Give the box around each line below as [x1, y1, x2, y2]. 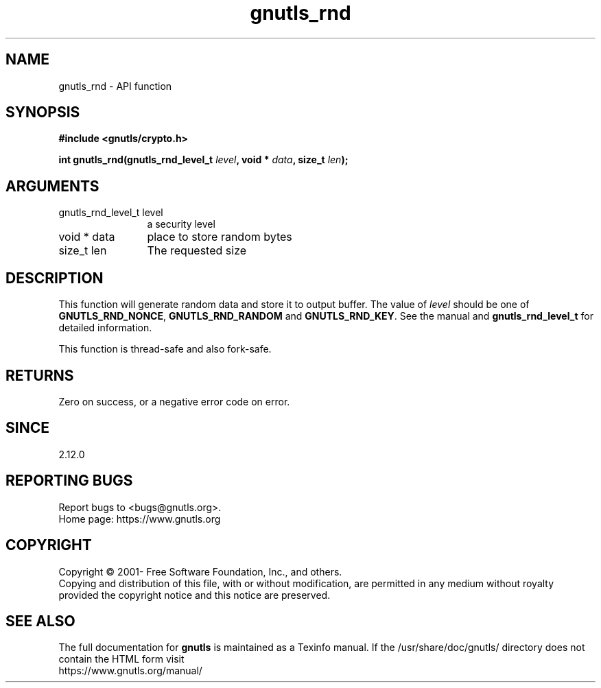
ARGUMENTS [5, 177, 99, 195]
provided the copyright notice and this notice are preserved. [58, 589, 331, 601]
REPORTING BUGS [5, 472, 133, 490]
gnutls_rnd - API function [58, 80, 172, 92]
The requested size [147, 244, 247, 258]
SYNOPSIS [5, 104, 80, 121]
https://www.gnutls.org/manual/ [58, 665, 202, 677]
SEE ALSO [5, 612, 75, 630]
